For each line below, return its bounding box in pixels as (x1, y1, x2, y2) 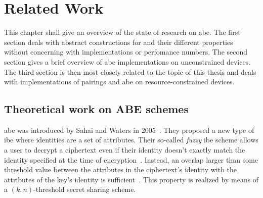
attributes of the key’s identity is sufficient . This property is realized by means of (4, 174, 259, 184)
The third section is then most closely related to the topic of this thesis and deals (4, 66, 256, 77)
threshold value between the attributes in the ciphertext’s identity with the (4, 164, 237, 175)
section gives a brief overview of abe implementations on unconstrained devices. (4, 56, 251, 67)
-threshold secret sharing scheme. (33, 184, 136, 194)
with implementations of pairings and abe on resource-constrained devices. (4, 76, 235, 87)
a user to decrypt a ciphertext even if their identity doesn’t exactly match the (4, 144, 245, 155)
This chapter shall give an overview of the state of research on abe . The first (4, 27, 241, 37)
